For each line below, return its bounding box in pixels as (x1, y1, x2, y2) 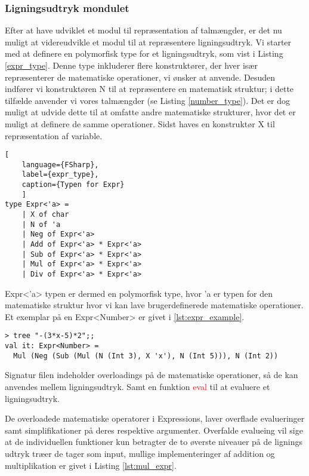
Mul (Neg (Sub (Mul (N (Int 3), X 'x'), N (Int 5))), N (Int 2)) (13, 351, 279, 360)
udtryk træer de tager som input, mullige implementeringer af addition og (5, 447, 275, 459)
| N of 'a (21, 220, 61, 229)
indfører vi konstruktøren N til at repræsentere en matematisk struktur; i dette (5, 82, 294, 95)
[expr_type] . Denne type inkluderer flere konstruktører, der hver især (5, 59, 258, 71)
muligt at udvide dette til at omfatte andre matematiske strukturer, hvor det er (5, 106, 296, 118)
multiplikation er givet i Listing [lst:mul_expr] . (5, 459, 177, 471)
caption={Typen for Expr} (21, 180, 125, 189)
